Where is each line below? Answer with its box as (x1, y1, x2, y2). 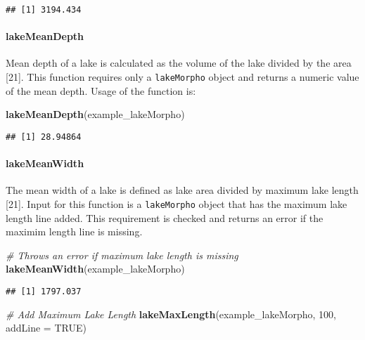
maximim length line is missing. (6, 224, 143, 239)
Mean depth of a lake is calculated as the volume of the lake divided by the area (6, 55, 352, 70)
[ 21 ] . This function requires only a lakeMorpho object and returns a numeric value (6, 70, 359, 84)
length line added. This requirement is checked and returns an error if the (6, 210, 324, 225)
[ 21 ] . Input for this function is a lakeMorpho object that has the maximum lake (6, 196, 347, 211)
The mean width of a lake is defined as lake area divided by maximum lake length (6, 183, 359, 197)
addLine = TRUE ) (6, 320, 87, 335)
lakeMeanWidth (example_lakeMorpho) (6, 261, 185, 276)
